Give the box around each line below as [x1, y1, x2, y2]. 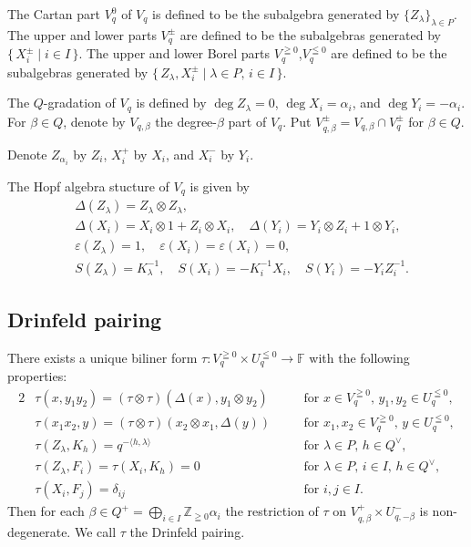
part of [228, 111, 267, 130]
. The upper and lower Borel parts [78, 44, 271, 63]
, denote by [63, 111, 126, 130]
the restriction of [225, 501, 319, 521]
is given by [189, 176, 250, 195]
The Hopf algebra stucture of [7, 176, 169, 195]
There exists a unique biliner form [7, 348, 198, 366]
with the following [309, 348, 410, 366]
